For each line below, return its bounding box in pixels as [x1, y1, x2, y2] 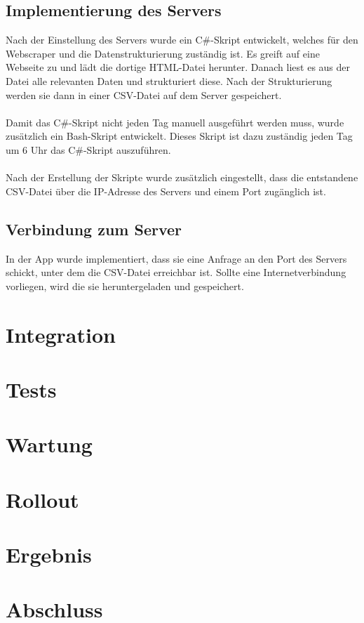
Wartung [6, 430, 93, 459]
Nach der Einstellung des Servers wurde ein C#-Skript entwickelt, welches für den [6, 32, 358, 47]
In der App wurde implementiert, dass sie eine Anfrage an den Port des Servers [6, 251, 347, 265]
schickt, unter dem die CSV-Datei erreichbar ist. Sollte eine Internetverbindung [6, 265, 346, 280]
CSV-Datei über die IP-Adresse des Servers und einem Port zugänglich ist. [6, 183, 326, 198]
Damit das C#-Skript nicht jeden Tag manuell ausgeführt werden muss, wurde [6, 114, 344, 129]
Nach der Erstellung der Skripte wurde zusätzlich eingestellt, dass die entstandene [6, 170, 358, 185]
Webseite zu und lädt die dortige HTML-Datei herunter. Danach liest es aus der [6, 60, 351, 74]
